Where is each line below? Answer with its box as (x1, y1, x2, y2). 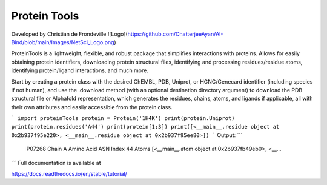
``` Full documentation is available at (11, 159, 101, 166)
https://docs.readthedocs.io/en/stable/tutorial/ (11, 170, 127, 178)
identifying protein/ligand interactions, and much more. (11, 67, 148, 74)
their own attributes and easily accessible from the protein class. (11, 103, 173, 110)
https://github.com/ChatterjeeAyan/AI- (127, 30, 223, 38)
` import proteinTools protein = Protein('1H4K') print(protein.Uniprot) (11, 115, 236, 122)
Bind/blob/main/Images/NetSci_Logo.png (11, 38, 114, 45)
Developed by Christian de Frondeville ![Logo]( (11, 30, 128, 38)
